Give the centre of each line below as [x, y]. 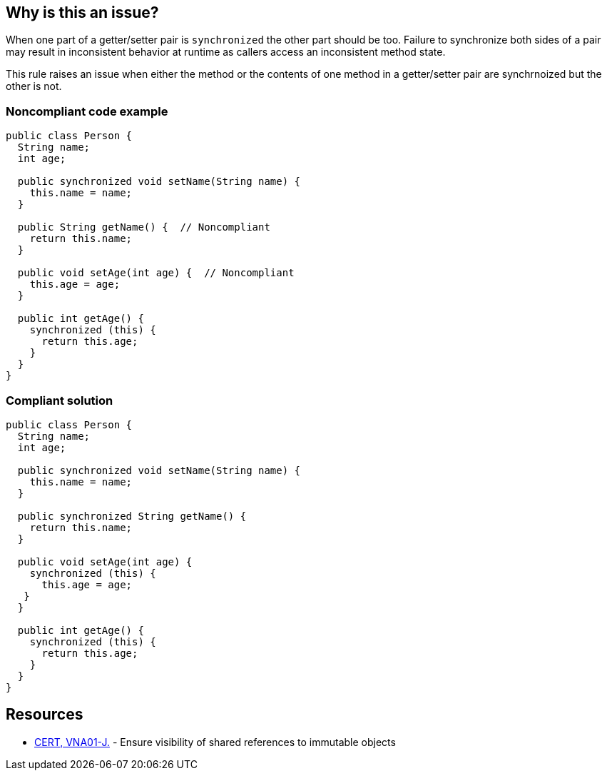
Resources [45, 715]
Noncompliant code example [87, 111]
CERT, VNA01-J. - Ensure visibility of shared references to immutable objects [215, 742]
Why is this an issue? [82, 12]
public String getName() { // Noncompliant [144, 227]
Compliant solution [60, 400]
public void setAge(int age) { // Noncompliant [156, 273]
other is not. [34, 86]
